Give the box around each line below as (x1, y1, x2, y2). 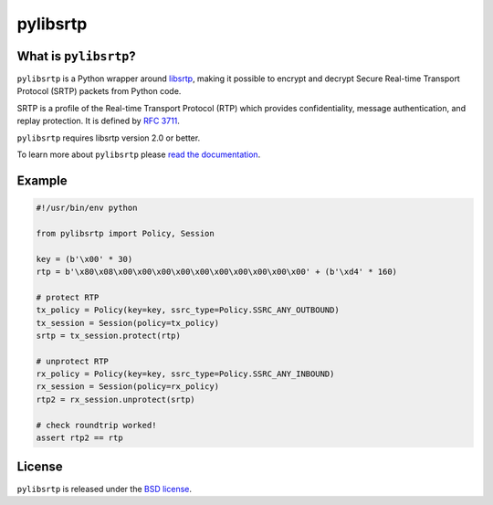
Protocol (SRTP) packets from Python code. (16, 86, 182, 97)
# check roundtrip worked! (36, 420, 157, 430)
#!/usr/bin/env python (36, 203, 138, 214)
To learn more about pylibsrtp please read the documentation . (16, 149, 261, 160)
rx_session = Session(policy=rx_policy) (36, 382, 219, 392)
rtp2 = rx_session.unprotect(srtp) (36, 394, 195, 405)
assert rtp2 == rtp (36, 433, 123, 443)
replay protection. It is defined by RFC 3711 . (16, 115, 180, 127)
